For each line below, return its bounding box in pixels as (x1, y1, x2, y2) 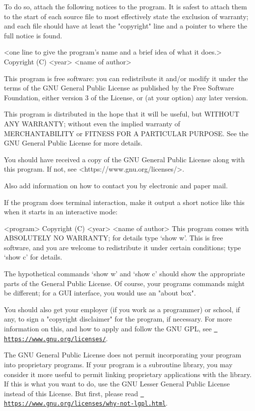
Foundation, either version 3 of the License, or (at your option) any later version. (4, 92, 248, 102)
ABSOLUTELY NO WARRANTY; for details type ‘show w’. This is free (4, 233, 223, 243)
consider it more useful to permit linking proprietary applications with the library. (4, 369, 252, 379)
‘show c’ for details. (4, 252, 62, 262)
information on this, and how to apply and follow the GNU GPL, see (4, 323, 212, 334)
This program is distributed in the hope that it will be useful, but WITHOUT (4, 109, 240, 119)
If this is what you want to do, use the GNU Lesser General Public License (4, 379, 230, 389)
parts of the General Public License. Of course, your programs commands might (4, 278, 245, 288)
